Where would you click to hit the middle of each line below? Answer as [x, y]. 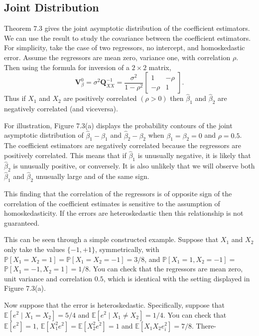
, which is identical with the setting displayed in [177, 278]
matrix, [160, 67]
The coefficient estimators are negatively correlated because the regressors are [123, 145]
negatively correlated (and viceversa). [61, 109]
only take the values [35, 249]
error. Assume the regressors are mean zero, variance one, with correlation [117, 57]
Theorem [18, 28]
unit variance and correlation [48, 278]
